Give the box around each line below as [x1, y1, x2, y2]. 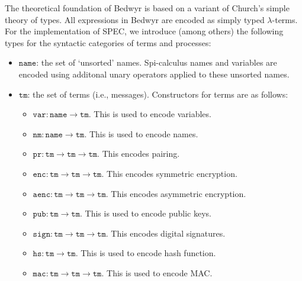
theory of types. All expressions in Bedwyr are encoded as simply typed [5, 13, 265, 25]
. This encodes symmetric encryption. [101, 167, 237, 179]
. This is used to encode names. [84, 127, 198, 140]
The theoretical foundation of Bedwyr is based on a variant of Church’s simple [5, 2, 290, 14]
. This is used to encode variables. [88, 108, 211, 120]
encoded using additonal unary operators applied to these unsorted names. [18, 67, 290, 80]
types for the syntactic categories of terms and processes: [5, 36, 211, 49]
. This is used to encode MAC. [101, 266, 213, 279]
